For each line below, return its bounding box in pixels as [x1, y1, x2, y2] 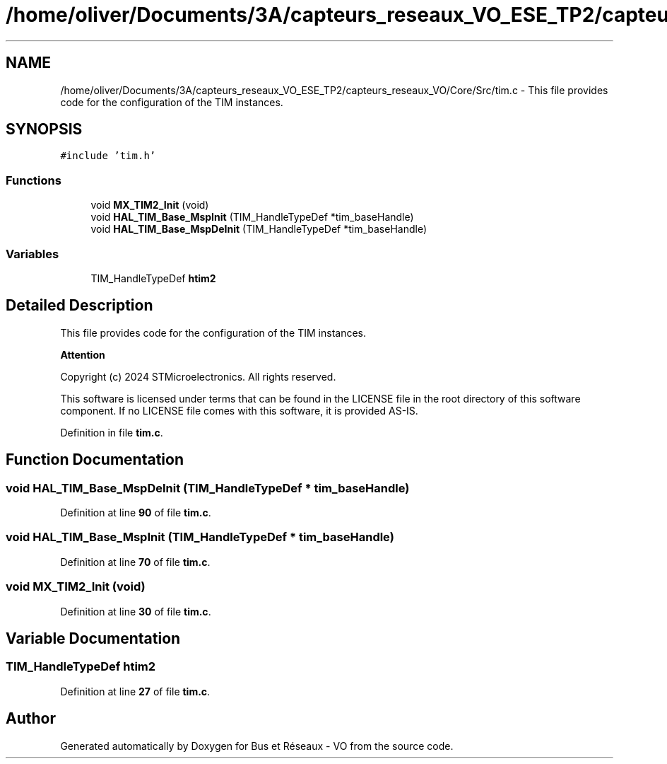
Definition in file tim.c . [60, 426, 163, 439]
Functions [6, 173, 61, 187]
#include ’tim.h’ [60, 150, 156, 162]
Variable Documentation [6, 629, 181, 647]
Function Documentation [6, 451, 184, 469]
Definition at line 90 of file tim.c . [60, 507, 211, 519]
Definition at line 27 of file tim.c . [60, 685, 211, 698]
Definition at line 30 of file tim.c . [60, 605, 211, 618]
